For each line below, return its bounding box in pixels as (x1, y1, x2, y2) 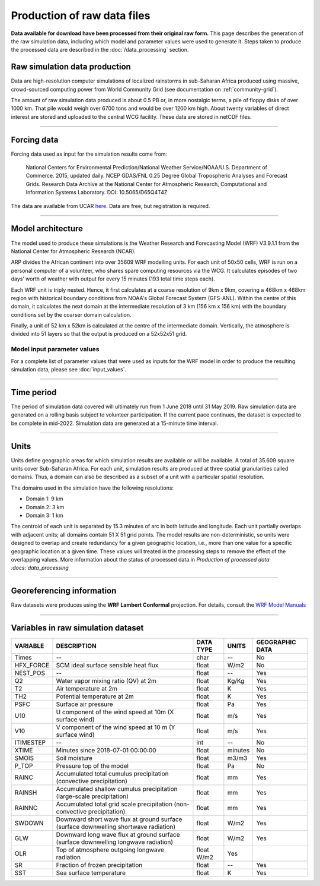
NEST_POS (14, 669, 46, 677)
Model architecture (11, 223, 83, 234)
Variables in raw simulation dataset (11, 623, 144, 633)
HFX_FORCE (14, 661, 50, 670)
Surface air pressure (56, 700, 113, 708)
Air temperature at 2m (56, 685, 118, 693)
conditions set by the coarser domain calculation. (11, 311, 132, 318)
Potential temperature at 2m (56, 692, 134, 701)
